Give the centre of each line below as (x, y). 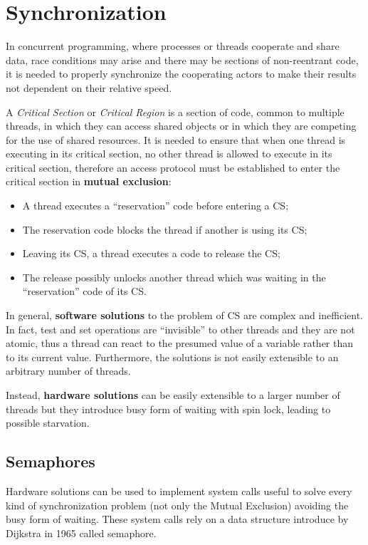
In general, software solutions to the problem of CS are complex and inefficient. (184, 315)
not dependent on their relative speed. (89, 87)
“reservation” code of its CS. (84, 291)
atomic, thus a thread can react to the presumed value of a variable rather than (180, 343)
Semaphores (51, 461)
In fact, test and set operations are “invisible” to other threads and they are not (180, 329)
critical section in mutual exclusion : (89, 181)
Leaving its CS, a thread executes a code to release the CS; (151, 253)
